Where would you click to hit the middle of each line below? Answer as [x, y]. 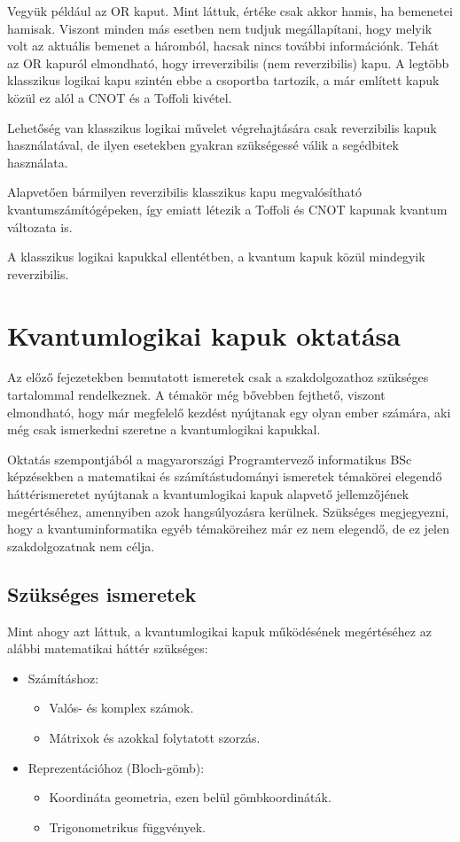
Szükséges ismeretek [102, 593]
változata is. [40, 226]
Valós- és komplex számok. [121, 708]
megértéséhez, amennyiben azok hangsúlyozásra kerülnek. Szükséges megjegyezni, [228, 511]
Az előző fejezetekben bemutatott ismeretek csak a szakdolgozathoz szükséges [218, 377]
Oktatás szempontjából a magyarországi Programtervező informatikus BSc [210, 459]
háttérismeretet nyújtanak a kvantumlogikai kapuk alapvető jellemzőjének [208, 494]
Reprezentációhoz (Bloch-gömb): [116, 767]
